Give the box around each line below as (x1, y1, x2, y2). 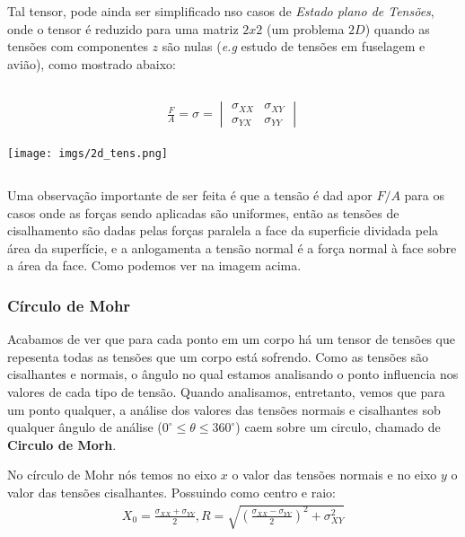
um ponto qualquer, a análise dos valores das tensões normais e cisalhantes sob (7, 400, 441, 418)
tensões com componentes (7, 37, 148, 56)
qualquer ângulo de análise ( (7, 418, 162, 436)
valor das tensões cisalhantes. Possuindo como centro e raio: (7, 483, 336, 501)
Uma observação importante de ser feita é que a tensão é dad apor (7, 186, 373, 205)
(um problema (267, 19, 345, 38)
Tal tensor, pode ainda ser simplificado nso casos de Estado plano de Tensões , (7, 2, 434, 20)
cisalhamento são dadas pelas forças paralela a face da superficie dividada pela (7, 221, 439, 240)
